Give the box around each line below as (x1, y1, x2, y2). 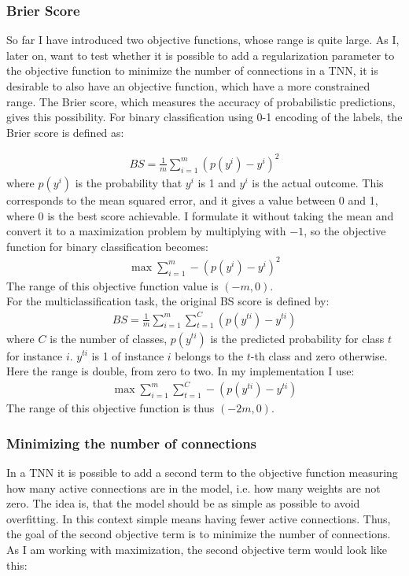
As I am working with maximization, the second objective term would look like (6, 541, 387, 558)
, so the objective (304, 223, 386, 239)
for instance (6, 347, 63, 364)
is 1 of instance (91, 347, 164, 364)
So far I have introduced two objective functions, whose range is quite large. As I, (6, 31, 400, 48)
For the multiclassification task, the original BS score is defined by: (6, 293, 330, 309)
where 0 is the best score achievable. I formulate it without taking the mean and (6, 207, 394, 223)
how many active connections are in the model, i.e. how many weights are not (6, 479, 381, 496)
